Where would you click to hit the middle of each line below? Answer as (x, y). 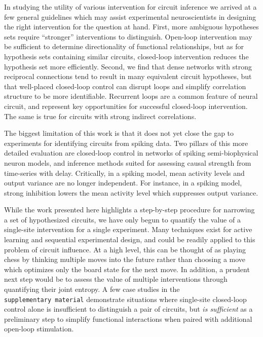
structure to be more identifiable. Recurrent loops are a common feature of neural (131, 96)
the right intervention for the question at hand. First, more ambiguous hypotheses (131, 27)
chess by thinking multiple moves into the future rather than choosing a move (125, 259)
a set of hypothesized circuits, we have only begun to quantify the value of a (122, 219)
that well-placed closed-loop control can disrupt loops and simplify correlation (125, 86)
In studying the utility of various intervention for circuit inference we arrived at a (130, 7)
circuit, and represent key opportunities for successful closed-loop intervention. (126, 106)
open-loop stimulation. (39, 329)
